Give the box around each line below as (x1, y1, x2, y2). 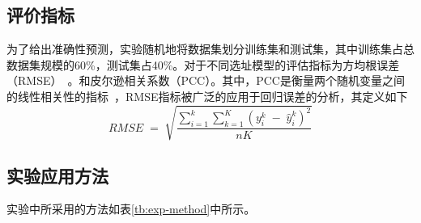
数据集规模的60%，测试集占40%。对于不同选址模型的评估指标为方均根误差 (6, 56, 400, 73)
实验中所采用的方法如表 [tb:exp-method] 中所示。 (6, 200, 256, 217)
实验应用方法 (6, 162, 108, 187)
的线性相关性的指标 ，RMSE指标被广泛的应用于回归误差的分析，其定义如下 (6, 87, 408, 104)
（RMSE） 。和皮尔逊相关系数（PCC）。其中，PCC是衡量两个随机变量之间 (6, 72, 405, 89)
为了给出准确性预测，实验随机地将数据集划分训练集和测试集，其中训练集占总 (6, 40, 415, 57)
